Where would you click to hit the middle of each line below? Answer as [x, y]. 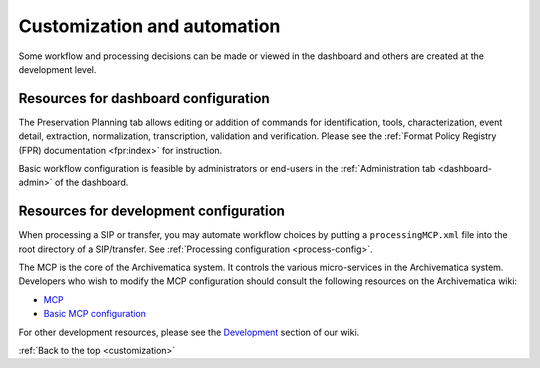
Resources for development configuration [151, 211]
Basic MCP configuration [95, 314]
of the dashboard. [92, 182]
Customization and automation [149, 26]
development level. [57, 69]
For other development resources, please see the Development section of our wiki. [189, 332]
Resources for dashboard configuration [144, 98]
